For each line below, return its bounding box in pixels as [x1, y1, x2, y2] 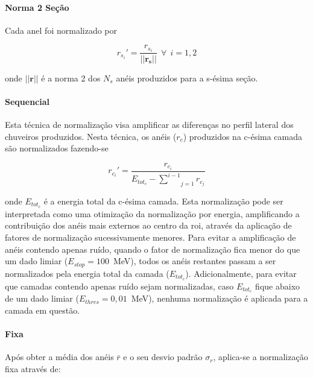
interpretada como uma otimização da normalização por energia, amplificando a [5, 207, 300, 220]
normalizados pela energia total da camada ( [5, 267, 169, 279]
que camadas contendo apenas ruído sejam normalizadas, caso [5, 279, 234, 292]
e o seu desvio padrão [123, 350, 203, 363]
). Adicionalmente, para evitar [185, 267, 297, 279]
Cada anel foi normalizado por [5, 24, 117, 36]
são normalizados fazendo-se [5, 142, 109, 154]
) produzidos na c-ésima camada [183, 130, 303, 142]
